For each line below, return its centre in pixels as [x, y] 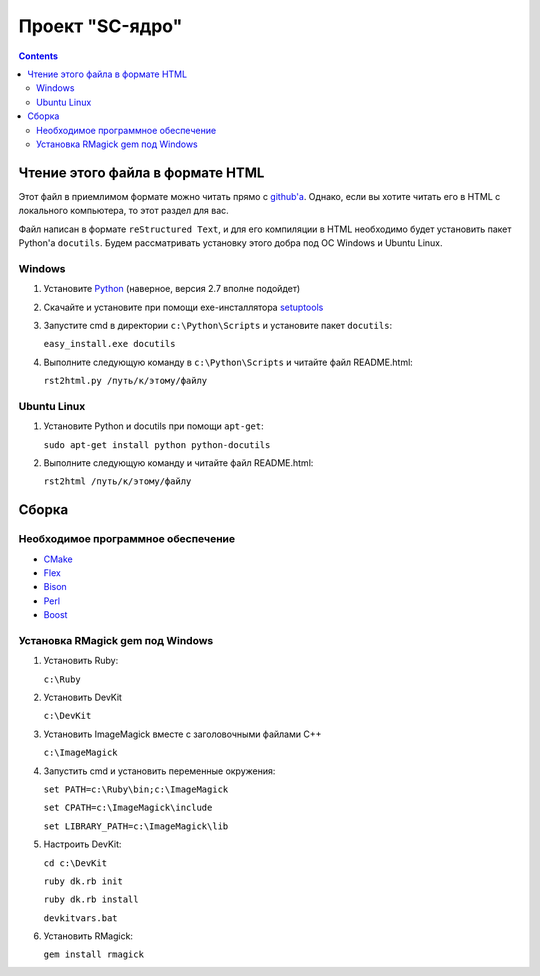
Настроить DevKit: [82, 844]
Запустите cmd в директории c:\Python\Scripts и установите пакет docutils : [218, 325]
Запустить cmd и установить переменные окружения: [159, 771]
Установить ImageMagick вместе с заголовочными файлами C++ [182, 734]
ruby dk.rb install [91, 899]
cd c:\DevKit [75, 863]
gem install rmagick [94, 954]
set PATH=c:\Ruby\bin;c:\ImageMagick [136, 789]
